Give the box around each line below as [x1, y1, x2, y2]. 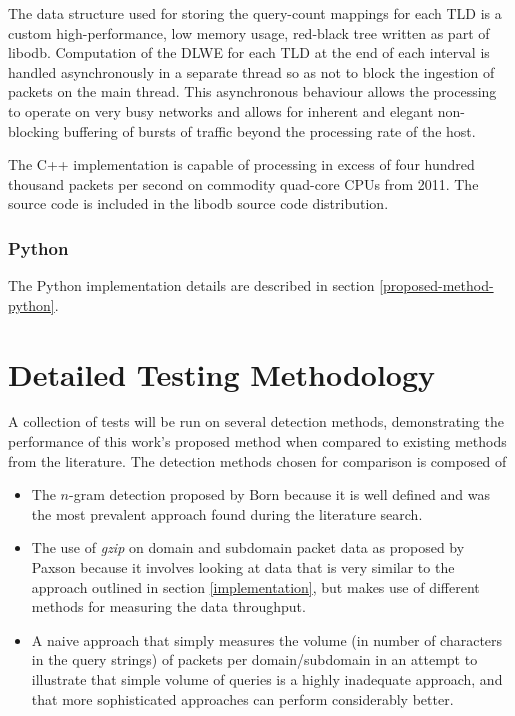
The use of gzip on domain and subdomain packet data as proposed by [31, 537, 465, 558]
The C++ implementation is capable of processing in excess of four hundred [8, 154, 475, 175]
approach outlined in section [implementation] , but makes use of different [31, 576, 480, 597]
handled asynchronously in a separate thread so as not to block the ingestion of [8, 61, 495, 82]
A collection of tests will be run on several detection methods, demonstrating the [8, 411, 504, 432]
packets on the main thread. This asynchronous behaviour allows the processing [8, 81, 497, 102]
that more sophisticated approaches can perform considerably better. [31, 688, 454, 709]
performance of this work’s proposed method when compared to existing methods [8, 431, 507, 452]
